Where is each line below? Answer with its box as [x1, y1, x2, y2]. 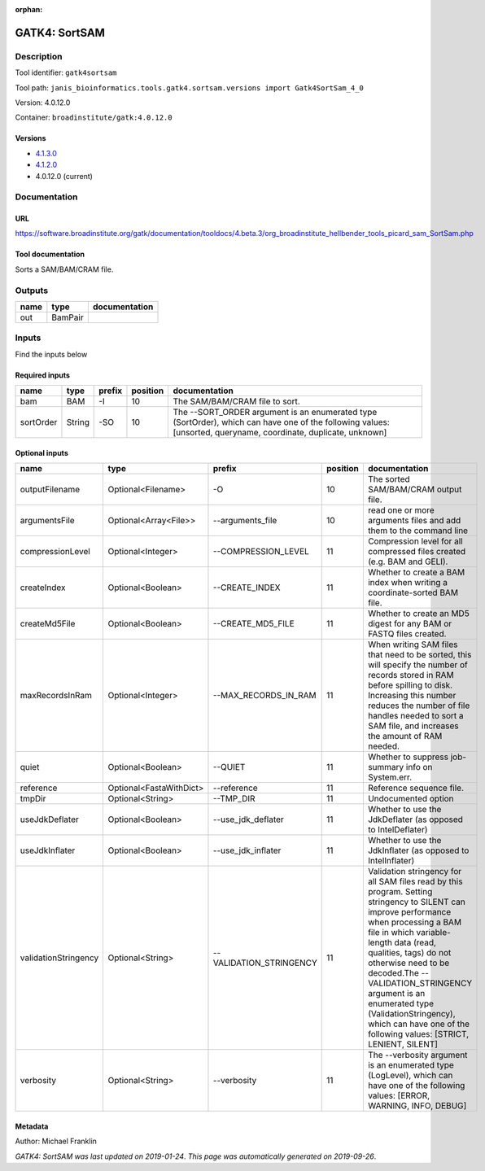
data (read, [394, 937, 437, 948]
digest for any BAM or [367, 618, 452, 630]
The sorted [367, 474, 410, 485]
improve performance [367, 907, 452, 918]
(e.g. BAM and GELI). [367, 556, 448, 567]
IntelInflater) [367, 855, 415, 867]
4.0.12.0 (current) [35, 171, 94, 181]
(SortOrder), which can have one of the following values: [173, 417, 390, 428]
